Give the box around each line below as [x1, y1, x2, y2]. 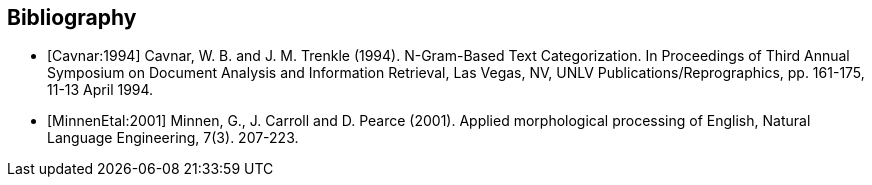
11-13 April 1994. [47, 81, 154, 99]
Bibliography [7, 5, 137, 30]
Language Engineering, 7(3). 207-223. [47, 129, 299, 147]
